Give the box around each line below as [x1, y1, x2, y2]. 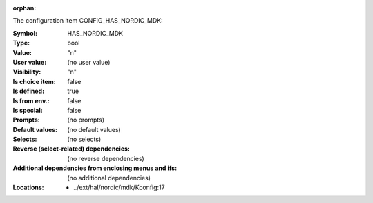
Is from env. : [12, 96, 50, 105]
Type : [12, 39, 30, 47]
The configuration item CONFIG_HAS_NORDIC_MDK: [12, 17, 163, 25]
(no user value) [67, 58, 111, 66]
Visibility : [12, 67, 41, 76]
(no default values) [67, 125, 121, 133]
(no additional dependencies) [67, 173, 151, 182]
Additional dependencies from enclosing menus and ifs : [12, 164, 178, 172]
